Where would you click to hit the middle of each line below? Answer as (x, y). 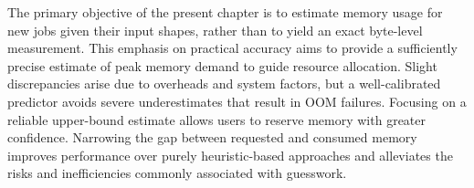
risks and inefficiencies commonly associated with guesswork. (177, 173)
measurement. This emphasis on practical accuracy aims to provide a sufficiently (232, 48)
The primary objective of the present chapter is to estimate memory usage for (225, 12)
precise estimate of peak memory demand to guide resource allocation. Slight (222, 65)
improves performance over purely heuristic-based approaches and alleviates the (230, 155)
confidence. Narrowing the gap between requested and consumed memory (212, 137)
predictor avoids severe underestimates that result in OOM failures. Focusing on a (237, 101)
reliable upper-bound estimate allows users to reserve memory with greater (216, 119)
